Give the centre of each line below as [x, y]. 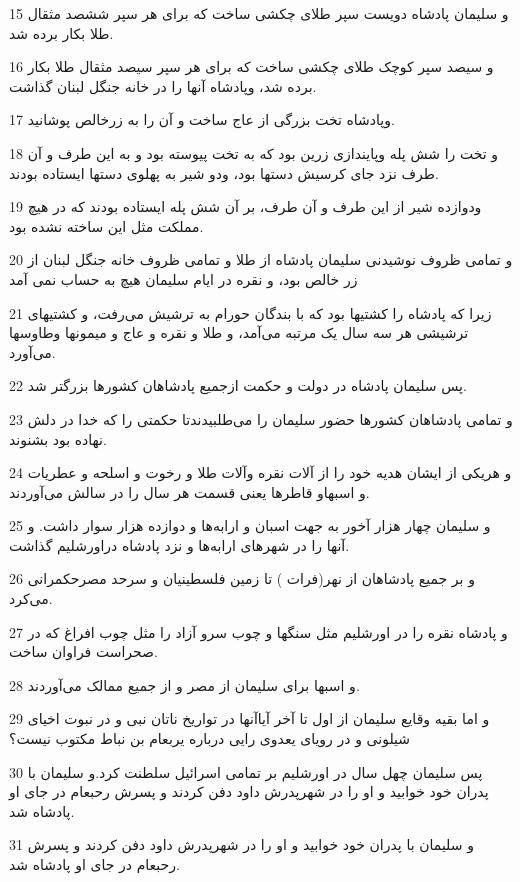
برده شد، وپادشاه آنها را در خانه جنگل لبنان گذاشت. [163, 85]
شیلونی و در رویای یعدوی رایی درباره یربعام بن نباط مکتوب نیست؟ [210, 738]
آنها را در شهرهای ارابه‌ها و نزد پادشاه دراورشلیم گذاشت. [179, 544]
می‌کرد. [31, 598]
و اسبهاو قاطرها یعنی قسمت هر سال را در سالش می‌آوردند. [189, 491]
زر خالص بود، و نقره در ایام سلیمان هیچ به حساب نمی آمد [183, 278]
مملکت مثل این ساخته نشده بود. [106, 225]
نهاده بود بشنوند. [58, 438]
